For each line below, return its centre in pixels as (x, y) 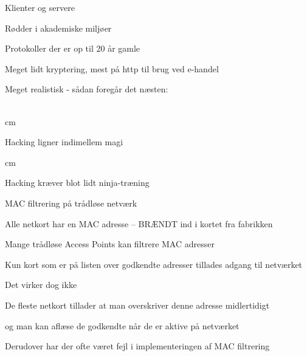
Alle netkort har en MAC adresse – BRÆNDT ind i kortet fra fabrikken (139, 223)
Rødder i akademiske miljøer (58, 28)
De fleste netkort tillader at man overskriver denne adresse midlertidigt (137, 305)
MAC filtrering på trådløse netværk (71, 203)
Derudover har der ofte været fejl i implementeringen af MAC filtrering (137, 346)
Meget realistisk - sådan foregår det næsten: (87, 89)
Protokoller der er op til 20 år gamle (73, 48)
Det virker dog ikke (41, 285)
